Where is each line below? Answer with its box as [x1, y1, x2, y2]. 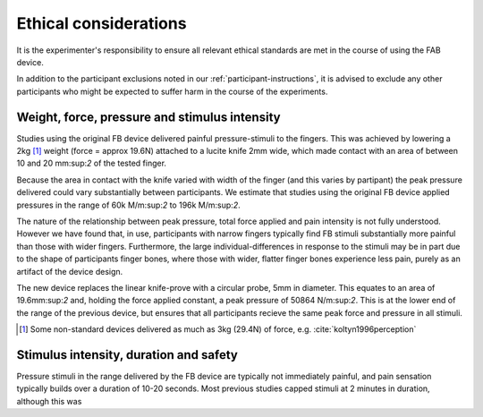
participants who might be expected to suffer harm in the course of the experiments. [16, 86, 328, 97]
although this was [16, 396, 82, 406]
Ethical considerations [16, 13, 187, 33]
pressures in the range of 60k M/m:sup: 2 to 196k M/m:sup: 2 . [16, 200, 241, 210]
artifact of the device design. [16, 266, 123, 277]
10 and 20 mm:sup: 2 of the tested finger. [16, 157, 167, 169]
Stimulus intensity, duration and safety [16, 347, 239, 362]
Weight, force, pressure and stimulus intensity [16, 109, 281, 124]
